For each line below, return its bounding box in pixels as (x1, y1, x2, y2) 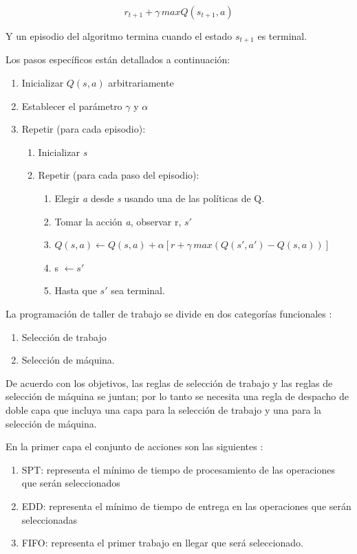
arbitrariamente (108, 76, 174, 90)
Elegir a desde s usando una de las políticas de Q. (54, 191, 265, 206)
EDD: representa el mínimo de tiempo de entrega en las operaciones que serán (21, 498, 351, 513)
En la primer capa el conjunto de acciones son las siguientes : (6, 439, 263, 454)
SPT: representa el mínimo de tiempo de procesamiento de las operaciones (21, 462, 336, 476)
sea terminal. (111, 283, 165, 298)
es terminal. (257, 29, 307, 43)
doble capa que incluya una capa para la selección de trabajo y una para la (6, 402, 322, 417)
